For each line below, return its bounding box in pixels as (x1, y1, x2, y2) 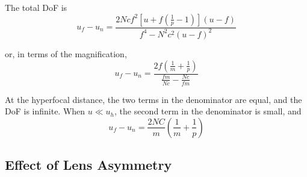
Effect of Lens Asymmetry (5, 155, 172, 174)
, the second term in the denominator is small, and (114, 105, 302, 117)
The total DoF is (5, 1, 67, 13)
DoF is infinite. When (5, 105, 85, 117)
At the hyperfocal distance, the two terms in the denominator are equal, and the (5, 93, 302, 105)
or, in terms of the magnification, (5, 47, 127, 60)
